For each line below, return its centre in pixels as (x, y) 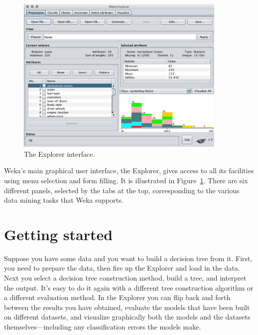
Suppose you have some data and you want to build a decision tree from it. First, (128, 258)
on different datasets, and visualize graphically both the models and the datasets (127, 317)
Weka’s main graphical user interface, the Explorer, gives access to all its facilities (129, 170)
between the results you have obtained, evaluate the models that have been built (127, 307)
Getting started (59, 234)
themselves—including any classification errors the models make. (103, 327)
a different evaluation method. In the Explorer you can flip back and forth (117, 297)
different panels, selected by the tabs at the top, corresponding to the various (122, 190)
